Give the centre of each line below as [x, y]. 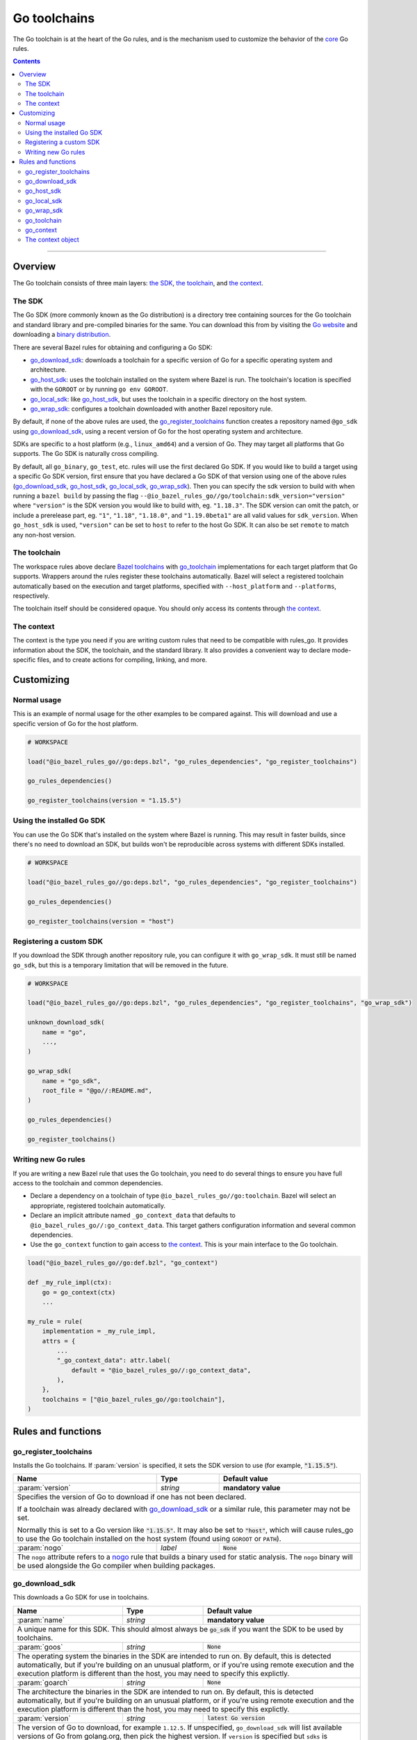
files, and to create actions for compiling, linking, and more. [122, 660]
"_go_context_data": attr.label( [114, 1360]
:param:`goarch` [43, 1682]
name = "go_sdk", [72, 1081]
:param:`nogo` [40, 1548]
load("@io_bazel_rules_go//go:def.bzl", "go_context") [123, 1263]
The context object [52, 239]
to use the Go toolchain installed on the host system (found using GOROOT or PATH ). [149, 1539]
